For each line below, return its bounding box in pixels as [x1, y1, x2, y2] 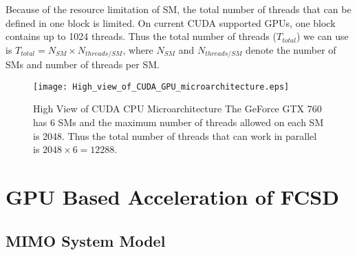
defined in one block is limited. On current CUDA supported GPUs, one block [6, 15, 336, 30]
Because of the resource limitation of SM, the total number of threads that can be [6, 2, 351, 16]
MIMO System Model [6, 229, 166, 251]
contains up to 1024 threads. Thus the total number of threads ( [6, 29, 277, 43]
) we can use [296, 29, 349, 43]
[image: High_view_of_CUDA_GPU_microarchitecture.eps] [33, 81, 290, 92]
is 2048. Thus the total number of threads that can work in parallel [33, 128, 317, 143]
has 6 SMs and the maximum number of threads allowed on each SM [33, 115, 324, 130]
